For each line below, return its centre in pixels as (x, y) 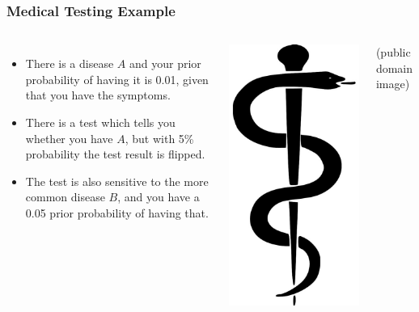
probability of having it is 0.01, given (117, 79)
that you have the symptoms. (98, 95)
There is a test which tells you (100, 122)
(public (393, 52)
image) (393, 84)
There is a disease (70, 63)
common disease (65, 197)
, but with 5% (159, 138)
